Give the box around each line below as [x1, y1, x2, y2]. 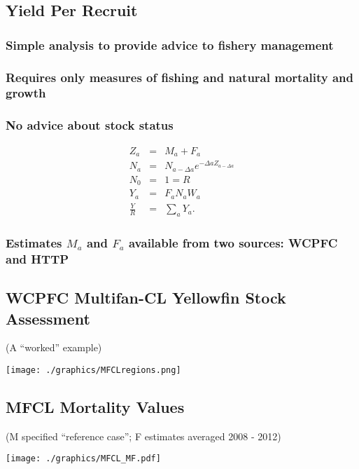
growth [6, 84, 46, 102]
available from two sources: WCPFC [128, 233, 338, 251]
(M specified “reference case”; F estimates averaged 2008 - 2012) [6, 428, 281, 443]
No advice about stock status [6, 116, 174, 134]
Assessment [6, 307, 90, 329]
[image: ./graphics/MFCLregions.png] [6, 365, 181, 375]
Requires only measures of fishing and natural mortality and [6, 68, 353, 86]
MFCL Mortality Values [6, 395, 185, 417]
